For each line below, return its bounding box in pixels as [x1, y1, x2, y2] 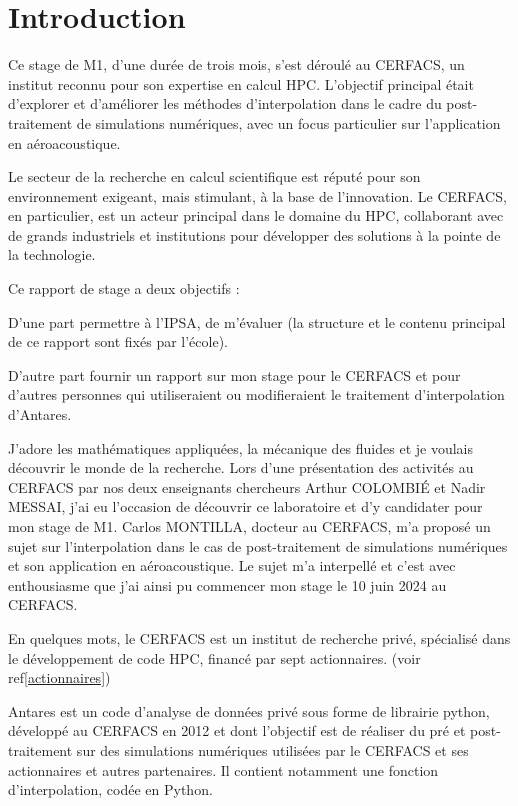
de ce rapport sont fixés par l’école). [8, 331, 228, 352]
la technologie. [8, 244, 96, 265]
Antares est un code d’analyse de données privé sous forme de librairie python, [8, 700, 490, 721]
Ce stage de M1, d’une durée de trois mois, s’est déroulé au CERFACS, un [8, 54, 465, 75]
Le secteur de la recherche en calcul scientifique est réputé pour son [8, 166, 421, 187]
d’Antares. [8, 404, 72, 425]
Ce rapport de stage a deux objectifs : [8, 278, 240, 299]
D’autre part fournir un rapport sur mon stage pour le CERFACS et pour [8, 364, 461, 385]
